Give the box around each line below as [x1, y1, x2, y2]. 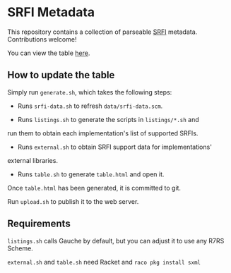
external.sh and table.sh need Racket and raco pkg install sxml [7, 257, 201, 266]
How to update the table [7, 69, 115, 81]
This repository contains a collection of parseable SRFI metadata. [7, 28, 198, 36]
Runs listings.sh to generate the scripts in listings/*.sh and [17, 115, 199, 123]
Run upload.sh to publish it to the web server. [7, 197, 139, 205]
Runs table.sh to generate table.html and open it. [17, 170, 165, 178]
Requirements [7, 218, 71, 230]
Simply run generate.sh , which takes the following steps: [7, 87, 172, 96]
